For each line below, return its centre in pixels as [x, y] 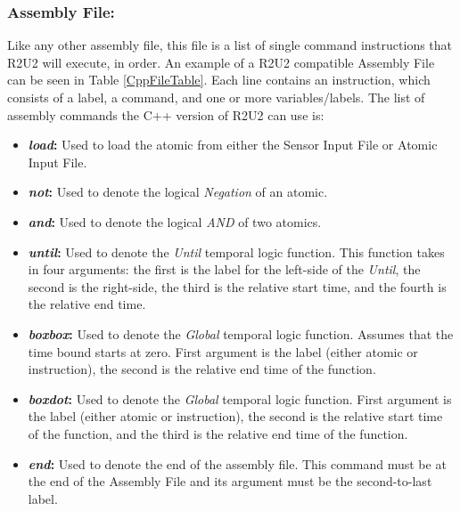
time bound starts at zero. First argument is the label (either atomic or [223, 351]
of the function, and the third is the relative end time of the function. [218, 433]
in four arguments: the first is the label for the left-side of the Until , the [224, 269]
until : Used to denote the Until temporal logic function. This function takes [236, 251]
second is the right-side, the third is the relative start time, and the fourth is [237, 286]
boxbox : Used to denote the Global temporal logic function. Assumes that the [241, 333]
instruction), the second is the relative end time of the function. [202, 369]
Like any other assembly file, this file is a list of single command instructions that [230, 45]
